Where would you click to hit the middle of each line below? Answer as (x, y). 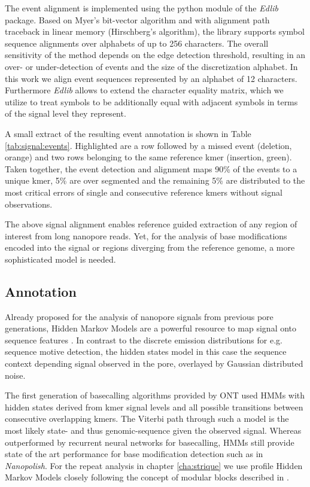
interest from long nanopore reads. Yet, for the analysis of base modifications (146, 235)
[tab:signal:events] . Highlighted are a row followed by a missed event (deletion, (148, 145)
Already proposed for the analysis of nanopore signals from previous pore (139, 316)
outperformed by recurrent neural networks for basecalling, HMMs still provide (150, 442)
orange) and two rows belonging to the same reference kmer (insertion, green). (148, 157)
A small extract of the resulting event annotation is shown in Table (128, 133)
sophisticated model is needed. (60, 259)
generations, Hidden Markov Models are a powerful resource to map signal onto (151, 328)
